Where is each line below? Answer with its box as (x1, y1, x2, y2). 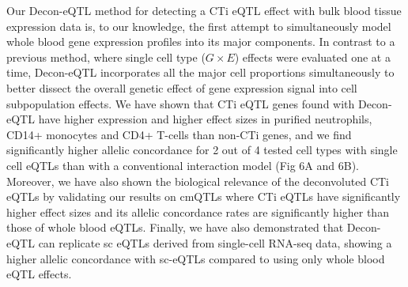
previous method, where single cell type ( (6, 48, 206, 65)
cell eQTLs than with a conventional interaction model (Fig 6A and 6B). (6, 157, 359, 173)
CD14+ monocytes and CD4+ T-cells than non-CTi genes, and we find (6, 126, 352, 142)
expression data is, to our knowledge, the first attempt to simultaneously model (6, 17, 391, 34)
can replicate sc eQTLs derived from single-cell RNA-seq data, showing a (38, 234, 392, 251)
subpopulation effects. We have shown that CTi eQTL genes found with (6, 95, 355, 111)
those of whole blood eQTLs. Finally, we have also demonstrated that (6, 219, 344, 236)
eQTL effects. (6, 266, 72, 282)
